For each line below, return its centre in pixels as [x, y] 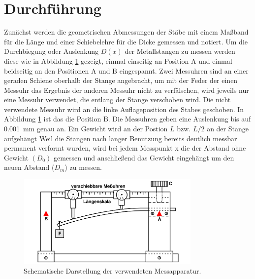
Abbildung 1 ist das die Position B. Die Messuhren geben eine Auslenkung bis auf [127, 119]
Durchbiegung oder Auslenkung [51, 51]
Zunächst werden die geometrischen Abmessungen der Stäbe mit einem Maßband [126, 32]
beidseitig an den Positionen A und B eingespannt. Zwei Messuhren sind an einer [126, 70]
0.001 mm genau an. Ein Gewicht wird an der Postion [86, 129]
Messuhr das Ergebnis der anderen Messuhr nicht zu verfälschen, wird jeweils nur [127, 90]
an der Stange [228, 129]
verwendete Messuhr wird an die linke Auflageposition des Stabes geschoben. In [124, 109]
